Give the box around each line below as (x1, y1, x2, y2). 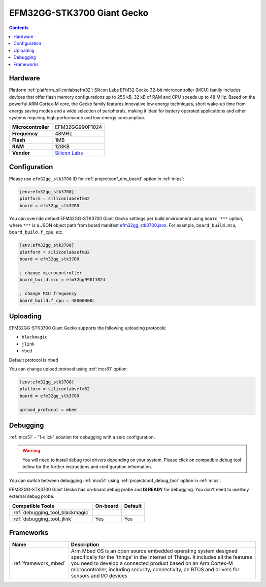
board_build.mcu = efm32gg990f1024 (19, 277, 105, 283)
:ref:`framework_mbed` (12, 560, 66, 567)
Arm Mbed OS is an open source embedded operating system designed (70, 548, 238, 554)
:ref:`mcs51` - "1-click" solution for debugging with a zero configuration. (9, 434, 155, 440)
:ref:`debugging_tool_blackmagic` (12, 509, 90, 515)
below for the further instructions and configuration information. (22, 464, 152, 470)
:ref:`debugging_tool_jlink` (12, 515, 73, 522)
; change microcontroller (19, 270, 82, 276)
